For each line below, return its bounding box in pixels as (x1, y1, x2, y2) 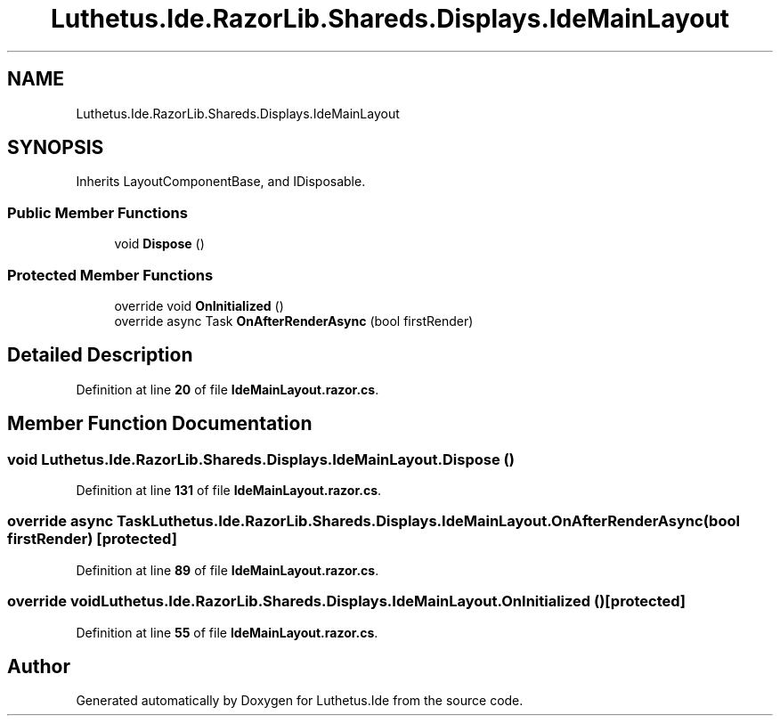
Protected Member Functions (7, 265, 214, 284)
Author (7, 654, 70, 678)
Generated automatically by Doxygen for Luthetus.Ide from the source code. (76, 693, 524, 709)
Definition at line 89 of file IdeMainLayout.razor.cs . (76, 562, 379, 578)
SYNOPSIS (7, 136, 104, 159)
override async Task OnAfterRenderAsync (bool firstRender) (114, 313, 474, 329)
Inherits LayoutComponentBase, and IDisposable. (76, 174, 366, 190)
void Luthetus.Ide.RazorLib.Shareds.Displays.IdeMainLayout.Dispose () (7, 450, 515, 468)
